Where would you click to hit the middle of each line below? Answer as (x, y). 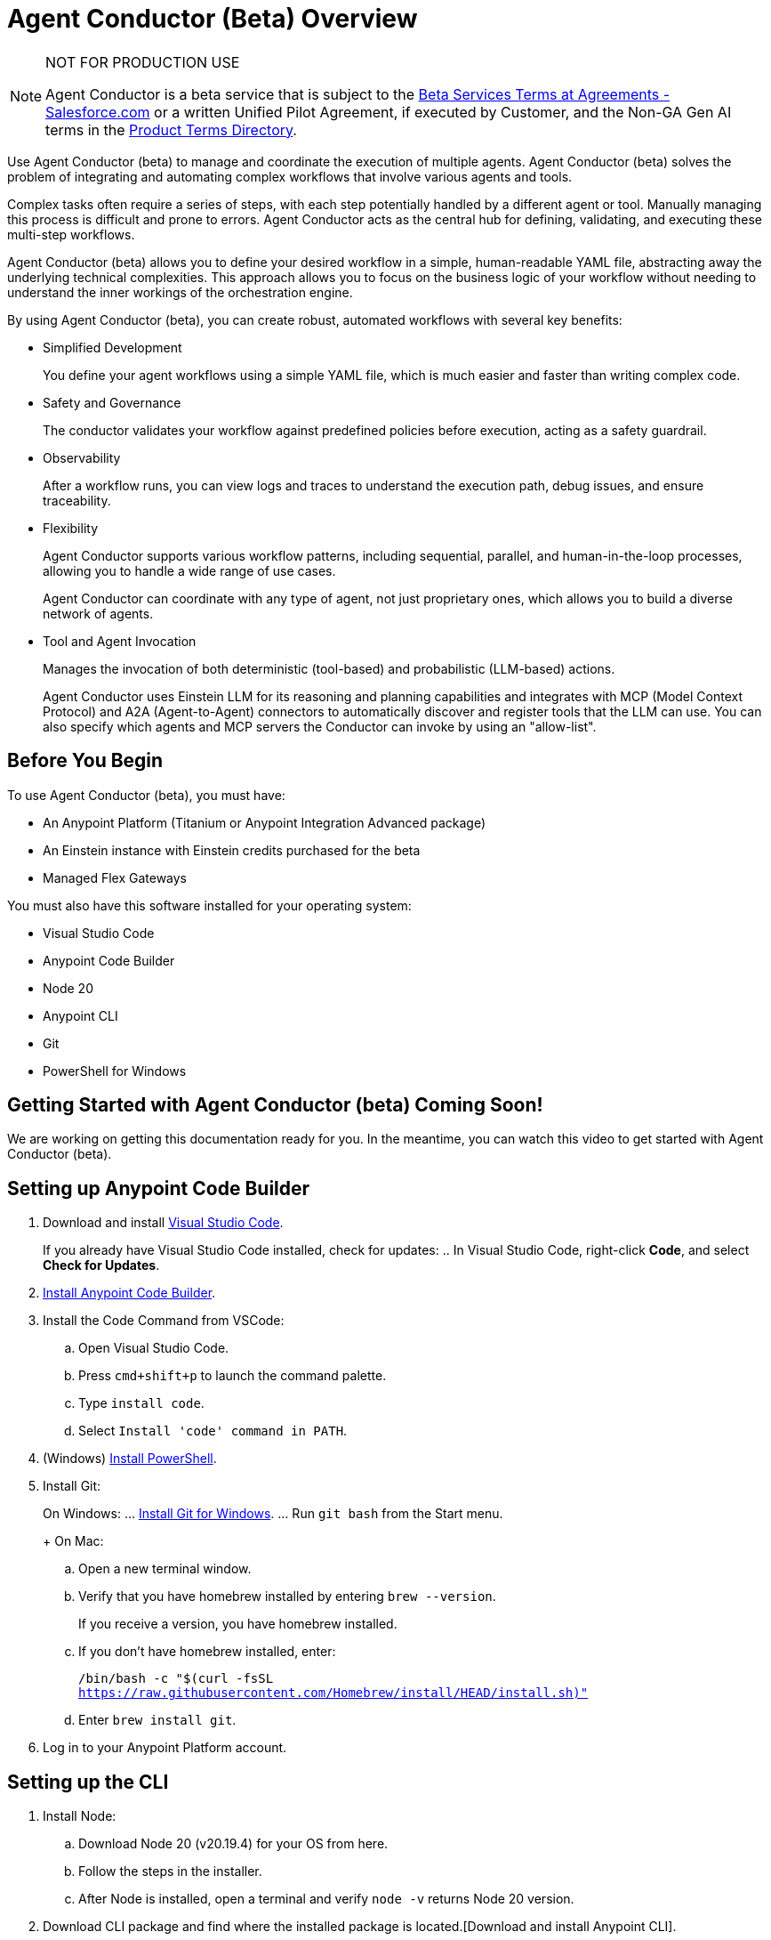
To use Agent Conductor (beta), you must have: (146, 795)
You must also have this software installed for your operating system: (209, 905)
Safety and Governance (112, 402)
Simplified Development (112, 347)
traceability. (77, 500)
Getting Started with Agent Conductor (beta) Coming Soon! (275, 1105)
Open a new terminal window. (165, 1569)
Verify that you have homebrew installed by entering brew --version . (287, 1596)
